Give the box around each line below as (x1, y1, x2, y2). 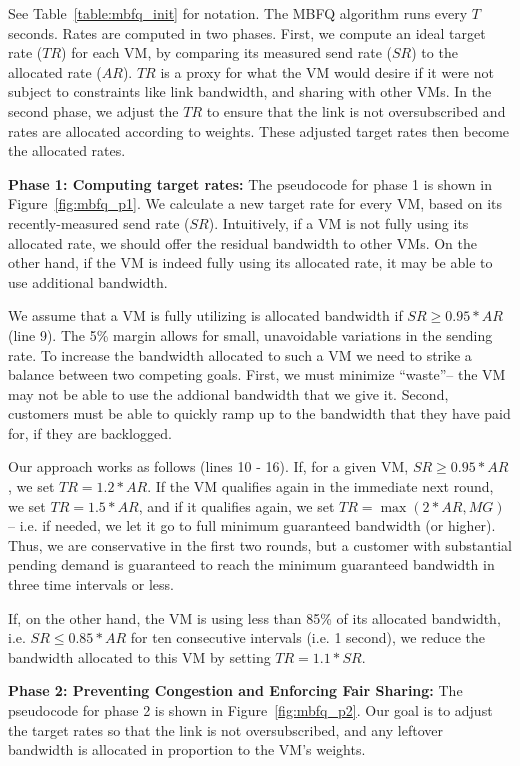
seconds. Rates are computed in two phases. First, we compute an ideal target (8, 22, 486, 43)
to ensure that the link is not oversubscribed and (206, 100, 506, 121)
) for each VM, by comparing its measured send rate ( (61, 42, 393, 63)
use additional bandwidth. (8, 271, 168, 292)
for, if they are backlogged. (8, 422, 172, 443)
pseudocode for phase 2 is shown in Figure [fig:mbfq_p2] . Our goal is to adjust (8, 700, 493, 720)
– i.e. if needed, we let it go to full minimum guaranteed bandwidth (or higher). (8, 515, 496, 536)
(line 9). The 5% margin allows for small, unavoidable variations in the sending (8, 324, 493, 345)
